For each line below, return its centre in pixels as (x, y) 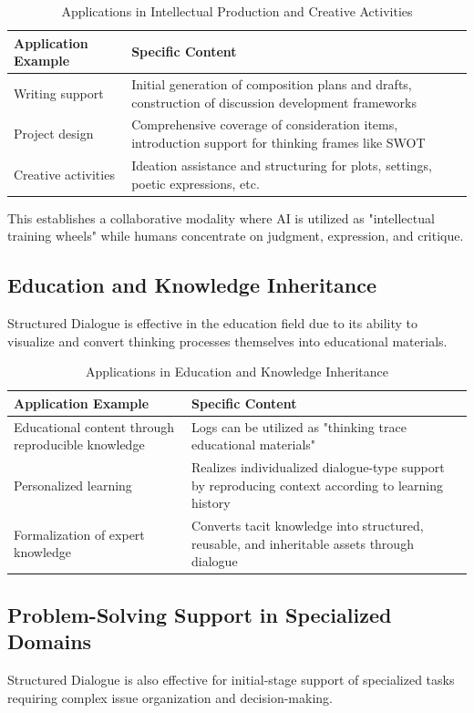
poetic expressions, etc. (196, 183)
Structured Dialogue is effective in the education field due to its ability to (212, 322)
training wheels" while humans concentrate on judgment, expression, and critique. (236, 236)
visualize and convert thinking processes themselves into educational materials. (227, 341)
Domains (50, 641)
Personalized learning (73, 485)
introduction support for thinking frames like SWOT (278, 143)
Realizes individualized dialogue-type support (318, 467)
